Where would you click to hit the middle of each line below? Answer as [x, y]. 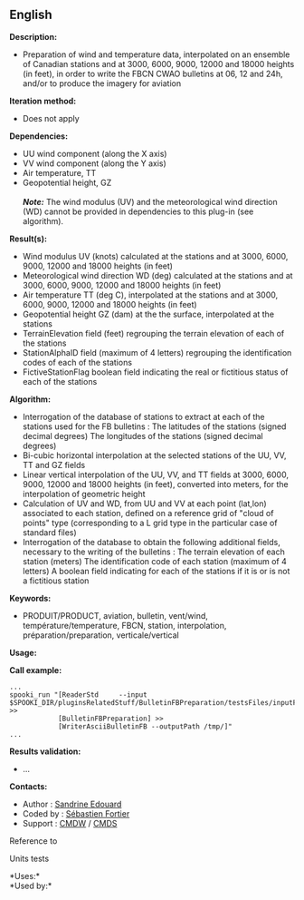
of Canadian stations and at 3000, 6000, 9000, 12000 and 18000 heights [158, 64]
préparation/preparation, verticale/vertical [100, 635]
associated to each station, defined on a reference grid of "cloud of [148, 513]
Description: [33, 36]
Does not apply [51, 118]
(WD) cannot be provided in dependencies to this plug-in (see [138, 211]
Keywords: [30, 598]
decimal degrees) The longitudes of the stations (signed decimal [143, 435]
